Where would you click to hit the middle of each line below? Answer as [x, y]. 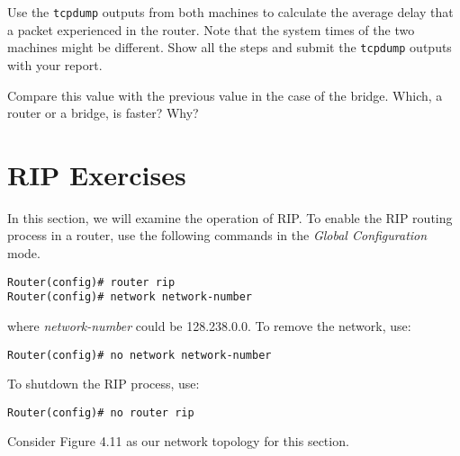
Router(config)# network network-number [130, 297]
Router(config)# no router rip [101, 412]
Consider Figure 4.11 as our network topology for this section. [178, 441]
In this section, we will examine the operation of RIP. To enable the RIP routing [230, 217]
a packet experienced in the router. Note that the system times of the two [211, 29]
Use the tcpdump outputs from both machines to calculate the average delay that [230, 12]
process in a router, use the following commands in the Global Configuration [217, 235]
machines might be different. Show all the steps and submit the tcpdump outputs [230, 47]
